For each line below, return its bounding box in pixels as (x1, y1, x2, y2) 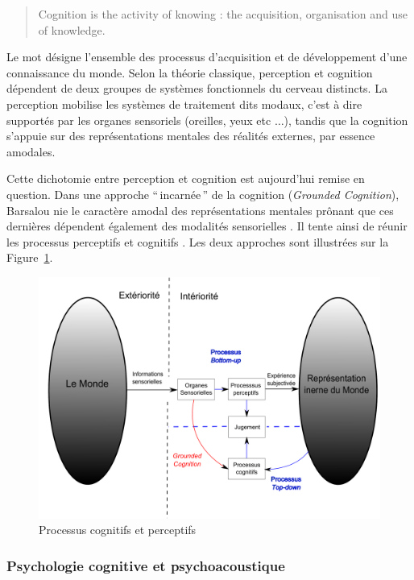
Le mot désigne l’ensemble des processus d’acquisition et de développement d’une (6, 48, 408, 65)
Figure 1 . (6, 249, 53, 266)
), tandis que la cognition (284, 111, 408, 128)
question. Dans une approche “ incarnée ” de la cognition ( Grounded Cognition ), (6, 185, 400, 202)
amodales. (6, 143, 56, 159)
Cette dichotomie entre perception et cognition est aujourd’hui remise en (6, 170, 365, 187)
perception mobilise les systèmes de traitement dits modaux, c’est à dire (6, 95, 362, 112)
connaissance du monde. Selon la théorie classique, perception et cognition (6, 64, 373, 81)
